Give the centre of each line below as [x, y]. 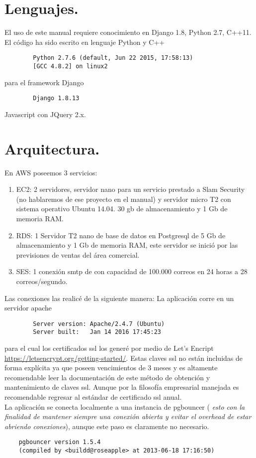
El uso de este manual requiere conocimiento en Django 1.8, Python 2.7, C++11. [128, 32]
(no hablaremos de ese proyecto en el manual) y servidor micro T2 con [124, 199]
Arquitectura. [52, 148]
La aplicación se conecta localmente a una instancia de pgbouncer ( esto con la [125, 406]
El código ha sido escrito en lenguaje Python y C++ [85, 42]
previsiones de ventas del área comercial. [78, 254]
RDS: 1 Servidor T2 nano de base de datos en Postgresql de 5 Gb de [121, 235]
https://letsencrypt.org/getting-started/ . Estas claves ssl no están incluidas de [124, 358]
